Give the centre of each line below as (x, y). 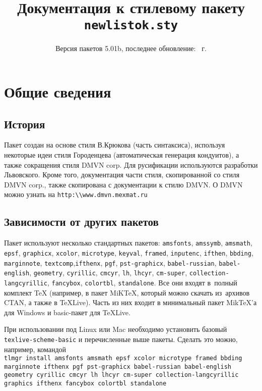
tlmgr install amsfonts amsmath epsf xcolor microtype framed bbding (123, 358)
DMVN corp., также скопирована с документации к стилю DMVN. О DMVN (123, 184)
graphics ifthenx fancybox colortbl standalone (85, 384)
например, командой (35, 349)
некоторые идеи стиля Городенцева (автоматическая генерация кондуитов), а (122, 155)
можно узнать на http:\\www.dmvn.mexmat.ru (76, 194)
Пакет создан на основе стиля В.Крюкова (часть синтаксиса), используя (115, 145)
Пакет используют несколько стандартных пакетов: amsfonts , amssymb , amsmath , (128, 243)
